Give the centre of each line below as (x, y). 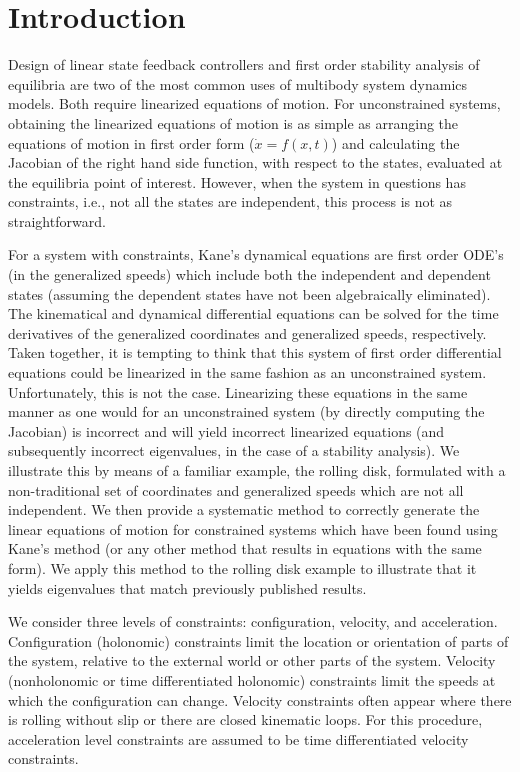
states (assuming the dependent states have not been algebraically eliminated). (249, 293)
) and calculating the (395, 142)
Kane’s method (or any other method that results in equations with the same (245, 548)
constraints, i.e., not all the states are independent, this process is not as (230, 201)
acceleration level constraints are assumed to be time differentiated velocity (238, 738)
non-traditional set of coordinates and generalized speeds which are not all (236, 489)
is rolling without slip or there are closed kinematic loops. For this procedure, (245, 719)
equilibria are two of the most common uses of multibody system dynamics (238, 83)
